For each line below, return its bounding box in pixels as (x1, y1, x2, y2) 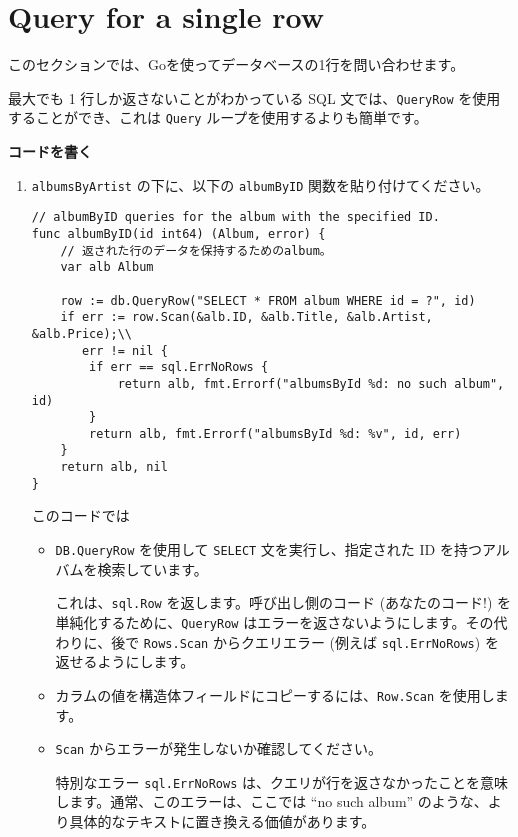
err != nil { (81, 343, 168, 358)
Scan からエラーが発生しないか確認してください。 (55, 738, 383, 759)
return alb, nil (60, 460, 168, 475)
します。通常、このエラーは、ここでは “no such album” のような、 (55, 791, 488, 812)
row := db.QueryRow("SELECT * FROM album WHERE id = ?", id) (60, 293, 476, 308)
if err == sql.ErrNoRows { (89, 360, 269, 375)
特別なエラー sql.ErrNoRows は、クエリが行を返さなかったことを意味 (55, 771, 509, 792)
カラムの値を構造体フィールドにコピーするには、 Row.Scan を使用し (55, 684, 495, 705)
